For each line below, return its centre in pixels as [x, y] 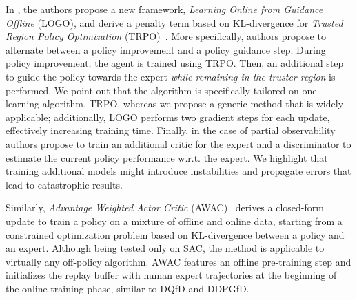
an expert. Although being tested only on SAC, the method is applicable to [165, 248]
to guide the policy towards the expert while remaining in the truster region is [171, 76]
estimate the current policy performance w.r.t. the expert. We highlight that [167, 157]
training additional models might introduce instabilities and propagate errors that [178, 171]
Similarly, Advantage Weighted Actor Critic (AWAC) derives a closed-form [165, 207]
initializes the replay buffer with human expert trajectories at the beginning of [171, 275]
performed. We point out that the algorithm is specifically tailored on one [161, 90]
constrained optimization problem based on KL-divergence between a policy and [175, 234]
